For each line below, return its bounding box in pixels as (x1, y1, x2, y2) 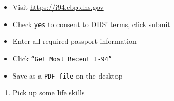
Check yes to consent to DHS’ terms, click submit (12, 18, 170, 29)
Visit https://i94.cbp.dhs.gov (12, 2, 104, 12)
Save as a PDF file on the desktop (12, 70, 123, 81)
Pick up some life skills (12, 87, 85, 98)
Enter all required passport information (12, 36, 137, 46)
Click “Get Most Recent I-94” (12, 53, 112, 63)
